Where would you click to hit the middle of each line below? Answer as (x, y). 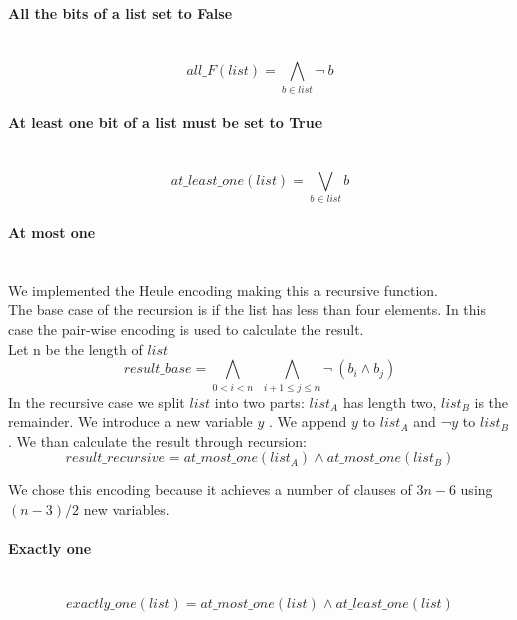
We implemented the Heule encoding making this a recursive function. (223, 289)
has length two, (389, 401)
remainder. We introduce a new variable (130, 421)
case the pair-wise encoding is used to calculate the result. (186, 329)
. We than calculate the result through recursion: (157, 440)
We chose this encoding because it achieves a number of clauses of (210, 489)
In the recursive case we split (96, 401)
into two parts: (259, 401)
